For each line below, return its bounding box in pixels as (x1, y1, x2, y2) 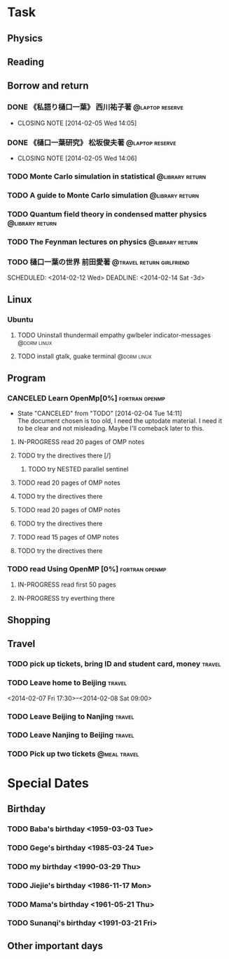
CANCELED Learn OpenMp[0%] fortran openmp (7, 393, 166, 403)
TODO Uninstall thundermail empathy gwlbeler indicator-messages (17, 331, 211, 339)
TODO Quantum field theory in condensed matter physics (7, 209, 207, 218)
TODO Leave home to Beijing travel (7, 678, 127, 688)
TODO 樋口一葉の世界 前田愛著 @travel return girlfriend (7, 257, 190, 267)
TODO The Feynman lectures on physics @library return (7, 237, 198, 247)
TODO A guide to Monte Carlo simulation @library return (7, 190, 200, 200)
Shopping (7, 614, 51, 626)
